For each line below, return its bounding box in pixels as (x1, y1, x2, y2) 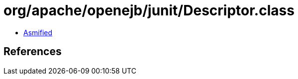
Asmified (23, 28, 53, 37)
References (3, 45, 62, 58)
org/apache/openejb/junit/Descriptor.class (3, 2, 295, 19)
